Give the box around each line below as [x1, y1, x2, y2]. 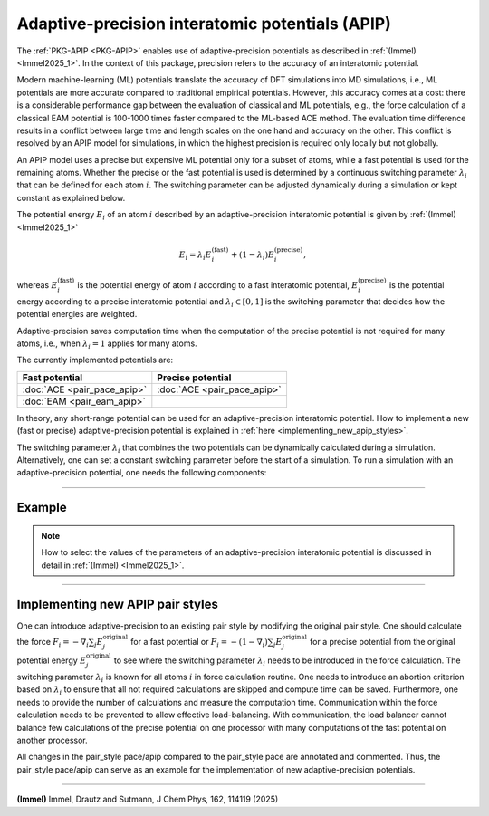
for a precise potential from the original [309, 636, 455, 647]
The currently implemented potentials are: [16, 354, 174, 366]
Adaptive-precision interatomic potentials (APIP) [16, 14, 391, 34]
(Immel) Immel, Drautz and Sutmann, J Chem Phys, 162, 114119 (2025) [16, 793, 279, 805]
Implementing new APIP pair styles [16, 597, 219, 612]
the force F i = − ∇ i [16, 636, 90, 649]
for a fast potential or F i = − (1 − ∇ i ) [130, 636, 269, 649]
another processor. [16, 734, 88, 745]
